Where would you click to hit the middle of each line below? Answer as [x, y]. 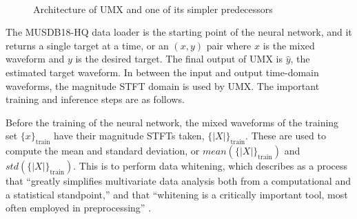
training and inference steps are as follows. [95, 99]
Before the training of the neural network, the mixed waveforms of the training [172, 122]
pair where [229, 45]
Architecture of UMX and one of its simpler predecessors [153, 9]
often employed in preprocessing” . [79, 208]
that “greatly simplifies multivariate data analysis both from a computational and [178, 181]
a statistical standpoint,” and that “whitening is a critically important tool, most [177, 194]
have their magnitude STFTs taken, [129, 136]
